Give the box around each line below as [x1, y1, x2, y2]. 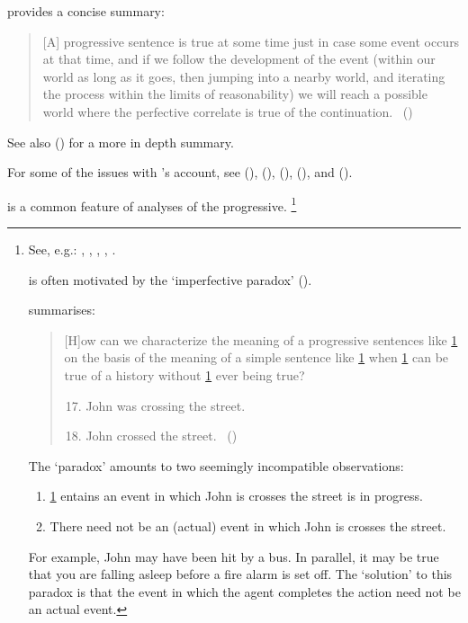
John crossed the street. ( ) [85, 426, 238, 445]
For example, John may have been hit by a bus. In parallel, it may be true [28, 547, 439, 565]
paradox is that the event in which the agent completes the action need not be [28, 582, 461, 601]
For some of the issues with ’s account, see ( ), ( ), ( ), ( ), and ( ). [7, 163, 353, 182]
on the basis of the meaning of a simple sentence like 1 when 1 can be [64, 348, 449, 367]
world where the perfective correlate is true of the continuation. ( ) [42, 102, 413, 120]
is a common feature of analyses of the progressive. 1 [7, 193, 297, 215]
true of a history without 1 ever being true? [64, 365, 305, 384]
